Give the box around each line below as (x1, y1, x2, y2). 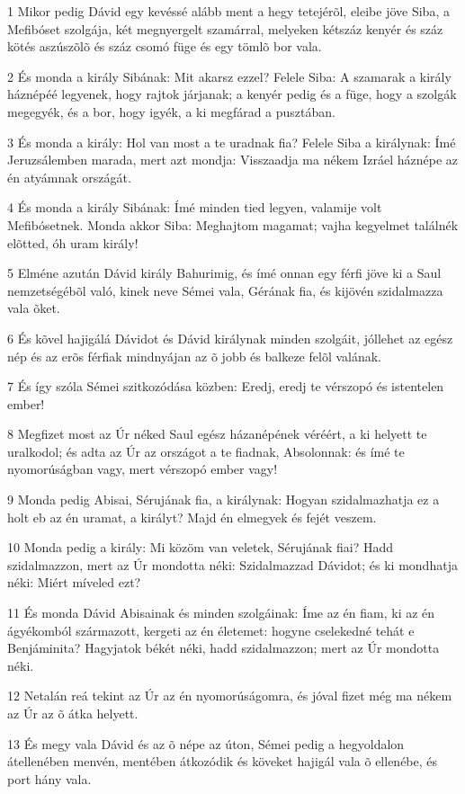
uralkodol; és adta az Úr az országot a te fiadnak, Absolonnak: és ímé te (7, 442, 405, 460)
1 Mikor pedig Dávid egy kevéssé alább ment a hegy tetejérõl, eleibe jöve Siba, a (7, 2, 450, 20)
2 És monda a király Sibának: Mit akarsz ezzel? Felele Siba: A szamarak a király (7, 67, 452, 85)
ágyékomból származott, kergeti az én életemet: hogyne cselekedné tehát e (7, 620, 415, 639)
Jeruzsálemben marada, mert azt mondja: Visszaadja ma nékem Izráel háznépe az (7, 150, 459, 169)
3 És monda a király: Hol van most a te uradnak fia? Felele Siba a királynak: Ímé (7, 132, 456, 151)
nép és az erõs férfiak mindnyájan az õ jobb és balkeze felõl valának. (7, 346, 382, 365)
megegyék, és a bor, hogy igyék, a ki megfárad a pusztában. (7, 102, 335, 120)
